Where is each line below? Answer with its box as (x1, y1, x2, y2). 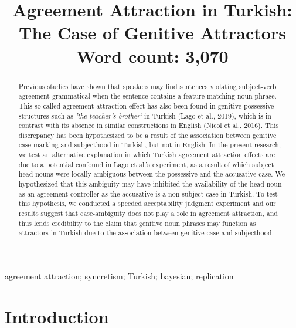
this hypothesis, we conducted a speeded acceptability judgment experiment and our (18, 198, 276, 208)
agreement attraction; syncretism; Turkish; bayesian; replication (5, 270, 234, 282)
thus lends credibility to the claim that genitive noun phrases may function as (18, 218, 256, 228)
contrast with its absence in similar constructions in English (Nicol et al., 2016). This (18, 120, 279, 130)
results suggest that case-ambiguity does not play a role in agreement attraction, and (18, 208, 278, 218)
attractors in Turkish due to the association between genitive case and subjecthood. (18, 228, 274, 238)
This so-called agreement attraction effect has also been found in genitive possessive (18, 100, 274, 110)
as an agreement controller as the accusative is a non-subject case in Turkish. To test (18, 188, 278, 198)
